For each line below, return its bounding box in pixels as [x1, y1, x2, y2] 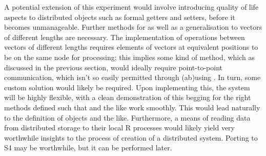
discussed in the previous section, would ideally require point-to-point [4, 62, 222, 72]
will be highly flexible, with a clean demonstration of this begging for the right [4, 92, 251, 103]
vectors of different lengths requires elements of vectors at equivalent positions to [4, 42, 258, 52]
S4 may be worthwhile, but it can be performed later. [4, 142, 172, 153]
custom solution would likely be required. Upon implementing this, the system [4, 82, 250, 92]
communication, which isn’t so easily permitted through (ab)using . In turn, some [4, 72, 261, 83]
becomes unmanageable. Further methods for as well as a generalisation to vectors [4, 22, 262, 32]
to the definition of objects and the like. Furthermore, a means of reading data [4, 112, 251, 123]
